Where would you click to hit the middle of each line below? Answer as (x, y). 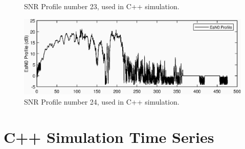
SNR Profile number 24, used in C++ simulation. (102, 101)
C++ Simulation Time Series (109, 136)
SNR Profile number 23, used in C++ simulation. (102, 6)
